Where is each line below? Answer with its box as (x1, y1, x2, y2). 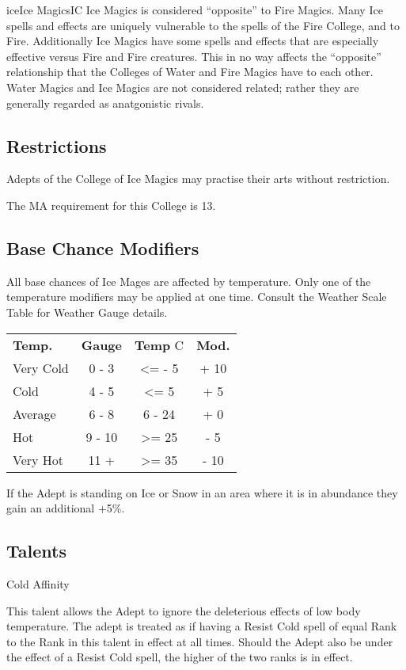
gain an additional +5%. (6, 500, 125, 516)
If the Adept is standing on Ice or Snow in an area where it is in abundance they (6, 484, 398, 501)
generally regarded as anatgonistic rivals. (6, 94, 204, 111)
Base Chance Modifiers (6, 235, 199, 260)
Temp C (135, 335, 184, 354)
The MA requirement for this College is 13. (6, 196, 216, 213)
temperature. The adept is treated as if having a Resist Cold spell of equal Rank (6, 618, 397, 634)
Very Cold (13, 358, 69, 377)
